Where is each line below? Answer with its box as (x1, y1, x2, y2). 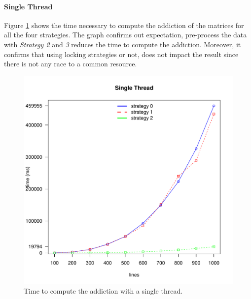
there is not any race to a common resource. (4, 59, 137, 69)
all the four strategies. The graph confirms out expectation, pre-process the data (4, 30, 247, 40)
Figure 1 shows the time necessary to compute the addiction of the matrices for (4, 20, 244, 30)
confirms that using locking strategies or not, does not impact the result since (4, 49, 239, 59)
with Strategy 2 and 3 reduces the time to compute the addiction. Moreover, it (4, 39, 241, 49)
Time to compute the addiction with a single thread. (24, 286, 183, 296)
